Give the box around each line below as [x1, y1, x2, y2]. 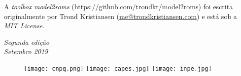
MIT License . [4, 20, 45, 31]
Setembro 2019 [4, 46, 48, 57]
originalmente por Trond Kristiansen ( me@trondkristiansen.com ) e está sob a [4, 11, 237, 21]
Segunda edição [4, 37, 49, 47]
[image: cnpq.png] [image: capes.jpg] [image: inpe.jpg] [24, 65, 212, 72]
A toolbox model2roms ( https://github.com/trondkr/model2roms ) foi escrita [4, 1, 233, 11]
